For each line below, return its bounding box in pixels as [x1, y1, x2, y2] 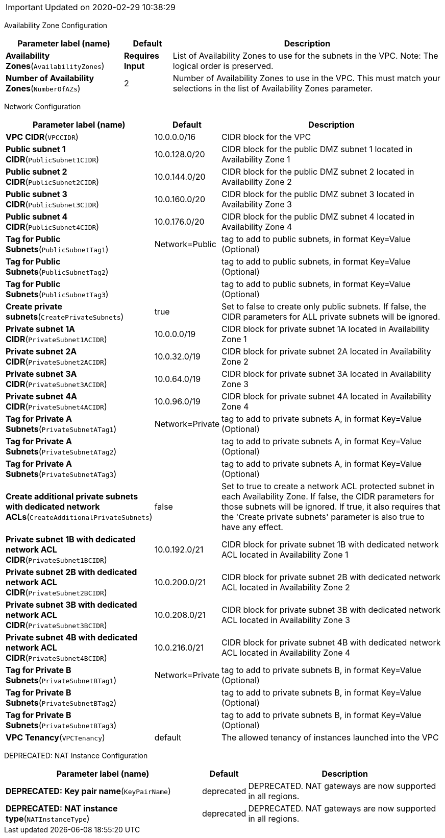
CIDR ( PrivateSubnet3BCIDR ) [6, 620, 107, 630]
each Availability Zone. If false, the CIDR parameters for [221, 491, 434, 501]
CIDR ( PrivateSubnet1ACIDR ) [6, 334, 107, 344]
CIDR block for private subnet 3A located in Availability [221, 369, 431, 379]
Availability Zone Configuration [4, 21, 108, 30]
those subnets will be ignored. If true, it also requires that [221, 501, 440, 512]
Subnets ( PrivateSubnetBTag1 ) [6, 675, 117, 685]
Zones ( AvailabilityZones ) [6, 61, 105, 71]
